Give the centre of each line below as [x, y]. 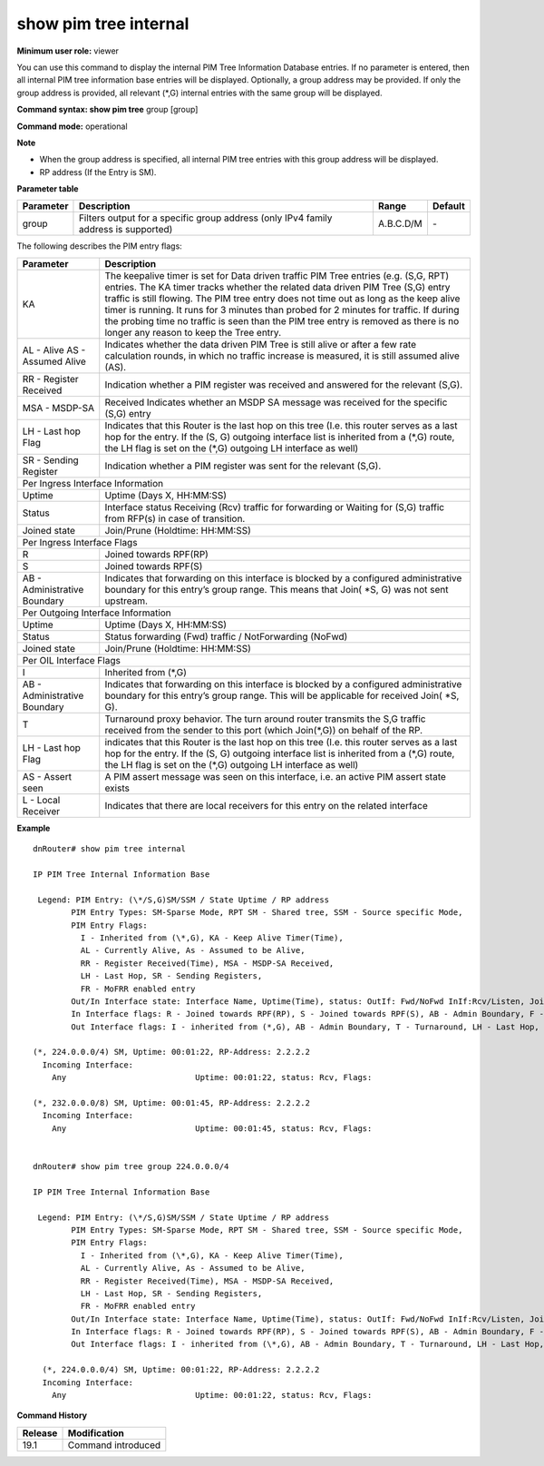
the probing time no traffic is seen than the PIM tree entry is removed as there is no [282, 320]
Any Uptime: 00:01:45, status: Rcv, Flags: [212, 1128]
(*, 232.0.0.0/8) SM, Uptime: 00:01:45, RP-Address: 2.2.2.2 [171, 1103]
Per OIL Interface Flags [72, 660]
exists [117, 788]
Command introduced [114, 1445]
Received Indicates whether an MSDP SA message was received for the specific [276, 402]
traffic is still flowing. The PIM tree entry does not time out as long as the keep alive [282, 298]
